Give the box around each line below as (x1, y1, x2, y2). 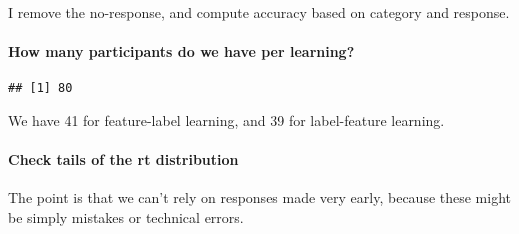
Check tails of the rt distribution (8, 149, 239, 170)
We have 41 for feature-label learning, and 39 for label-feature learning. (8, 110, 445, 131)
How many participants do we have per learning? (8, 41, 355, 62)
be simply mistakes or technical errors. (8, 207, 244, 228)
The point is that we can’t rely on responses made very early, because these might (8, 187, 512, 208)
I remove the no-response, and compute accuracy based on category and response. (8, 2, 510, 22)
